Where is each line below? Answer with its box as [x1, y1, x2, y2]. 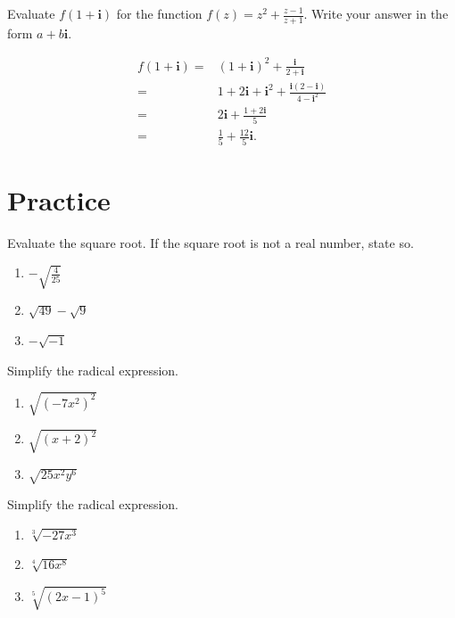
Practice [7, 181, 111, 218]
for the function [116, 4, 203, 22]
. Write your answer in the [303, 4, 449, 22]
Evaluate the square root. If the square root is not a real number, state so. [7, 233, 414, 251]
